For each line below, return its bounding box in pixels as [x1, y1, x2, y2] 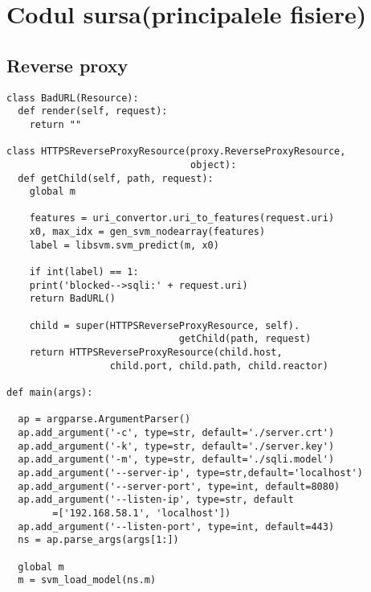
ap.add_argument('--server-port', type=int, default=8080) [18, 480, 340, 492]
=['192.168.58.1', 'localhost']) [52, 507, 231, 519]
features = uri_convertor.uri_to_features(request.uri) [29, 212, 335, 224]
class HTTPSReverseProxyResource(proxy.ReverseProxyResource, [6, 146, 346, 158]
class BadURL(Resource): [6, 92, 139, 104]
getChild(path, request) [178, 333, 312, 345]
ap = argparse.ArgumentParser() [18, 413, 191, 425]
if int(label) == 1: [29, 266, 139, 278]
